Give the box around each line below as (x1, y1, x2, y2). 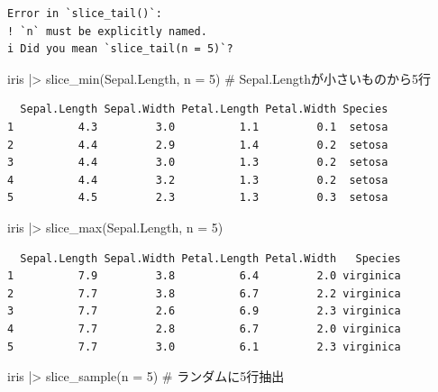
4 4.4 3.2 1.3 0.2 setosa (7, 173, 388, 187)
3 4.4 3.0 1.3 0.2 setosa (7, 156, 388, 169)
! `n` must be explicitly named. (7, 24, 207, 38)
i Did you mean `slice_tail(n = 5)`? (7, 42, 233, 56)
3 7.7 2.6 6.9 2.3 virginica (7, 305, 401, 318)
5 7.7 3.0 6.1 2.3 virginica (7, 340, 401, 353)
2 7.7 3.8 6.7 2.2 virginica (7, 287, 401, 300)
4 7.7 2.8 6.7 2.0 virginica (7, 322, 401, 335)
